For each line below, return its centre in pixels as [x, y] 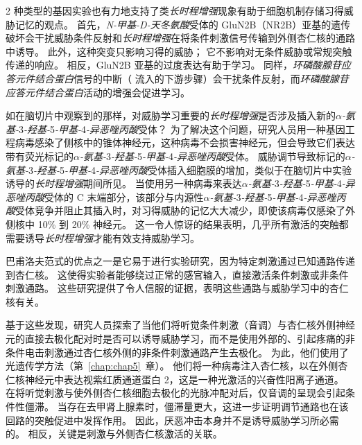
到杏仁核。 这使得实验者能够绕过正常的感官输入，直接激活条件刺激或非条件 [177, 274]
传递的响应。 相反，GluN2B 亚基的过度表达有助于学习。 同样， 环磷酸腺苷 [174, 65]
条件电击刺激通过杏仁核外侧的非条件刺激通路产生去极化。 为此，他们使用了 [177, 352]
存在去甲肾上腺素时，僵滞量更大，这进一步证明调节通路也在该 [208, 407]
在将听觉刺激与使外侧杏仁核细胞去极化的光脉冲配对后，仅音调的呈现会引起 [175, 393]
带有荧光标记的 [40, 156]
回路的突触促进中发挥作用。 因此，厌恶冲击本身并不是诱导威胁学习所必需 [172, 420]
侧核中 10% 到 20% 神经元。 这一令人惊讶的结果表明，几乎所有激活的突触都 [177, 224]
